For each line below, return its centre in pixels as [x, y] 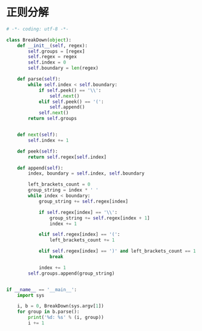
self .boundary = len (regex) [63, 68]
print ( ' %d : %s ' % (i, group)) [66, 318]
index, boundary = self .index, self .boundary [86, 173]
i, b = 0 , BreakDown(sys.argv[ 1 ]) [60, 306]
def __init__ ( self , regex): [52, 45]
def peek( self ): [38, 151]
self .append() [67, 107]
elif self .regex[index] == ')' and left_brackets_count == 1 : [119, 251]
